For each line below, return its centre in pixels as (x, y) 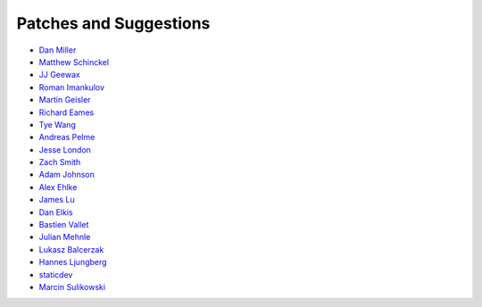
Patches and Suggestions (113, 23)
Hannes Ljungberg (73, 262)
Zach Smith (60, 162)
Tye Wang (57, 124)
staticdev (56, 274)
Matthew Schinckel (74, 62)
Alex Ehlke (58, 187)
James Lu (57, 200)
